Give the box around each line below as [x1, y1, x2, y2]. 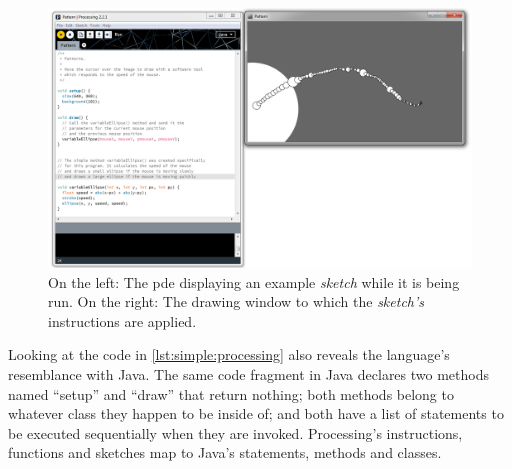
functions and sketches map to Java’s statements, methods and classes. [8, 442, 442, 463]
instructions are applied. [48, 310, 197, 331]
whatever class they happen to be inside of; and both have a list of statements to [8, 403, 504, 424]
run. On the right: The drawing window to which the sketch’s [48, 291, 425, 312]
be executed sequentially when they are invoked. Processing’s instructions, [8, 422, 463, 443]
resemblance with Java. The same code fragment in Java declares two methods [8, 364, 489, 384]
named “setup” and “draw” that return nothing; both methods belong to [8, 383, 454, 404]
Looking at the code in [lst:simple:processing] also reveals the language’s [8, 344, 450, 365]
